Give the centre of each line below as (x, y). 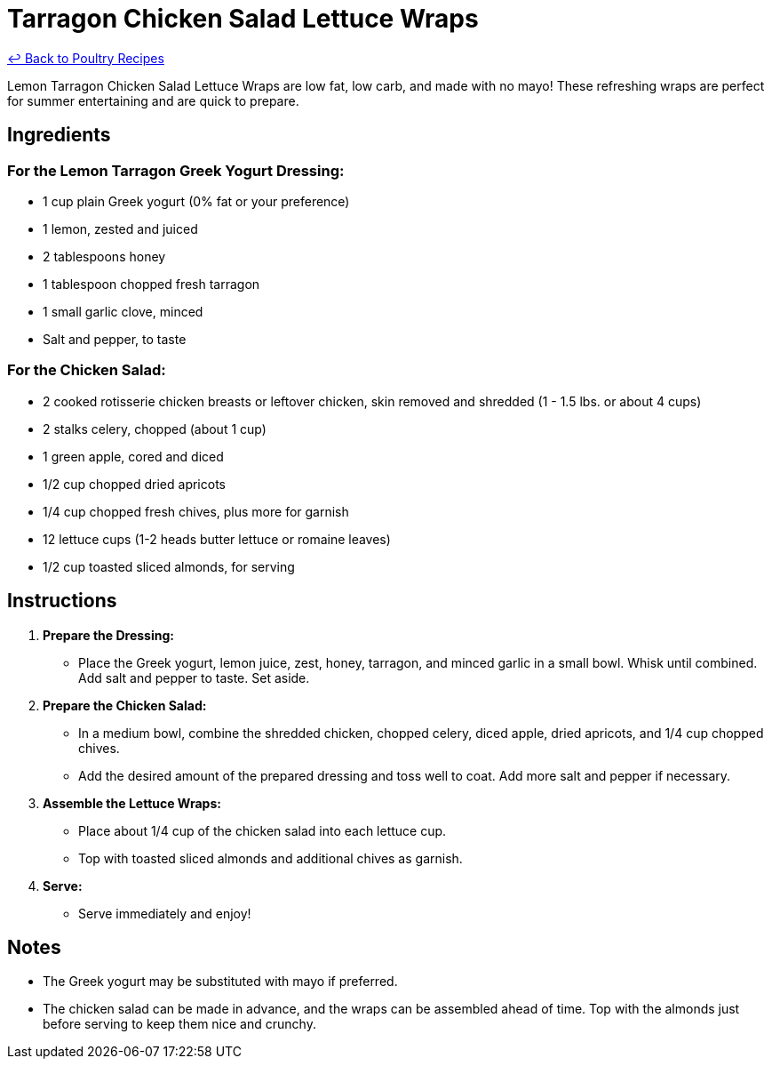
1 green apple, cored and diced (133, 456)
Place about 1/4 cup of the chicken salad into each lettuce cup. (263, 830)
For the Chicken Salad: (87, 370)
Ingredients (59, 135)
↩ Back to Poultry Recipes (86, 58)
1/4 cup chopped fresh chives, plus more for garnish (196, 511)
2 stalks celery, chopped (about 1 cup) (155, 429)
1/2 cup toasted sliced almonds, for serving (169, 566)
